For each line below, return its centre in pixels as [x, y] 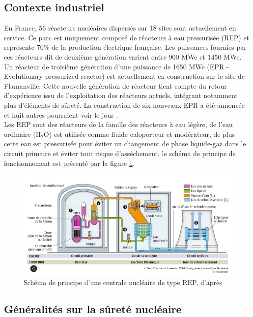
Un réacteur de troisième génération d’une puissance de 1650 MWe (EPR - [116, 66]
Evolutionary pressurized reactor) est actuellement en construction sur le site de [125, 76]
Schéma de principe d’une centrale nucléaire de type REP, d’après [123, 282]
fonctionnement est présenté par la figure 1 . [69, 163]
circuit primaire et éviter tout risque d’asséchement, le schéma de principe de [120, 153]
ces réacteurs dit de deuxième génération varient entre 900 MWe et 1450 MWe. [123, 56]
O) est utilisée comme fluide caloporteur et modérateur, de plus [139, 134]
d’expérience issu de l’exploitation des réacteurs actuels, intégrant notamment [121, 95]
